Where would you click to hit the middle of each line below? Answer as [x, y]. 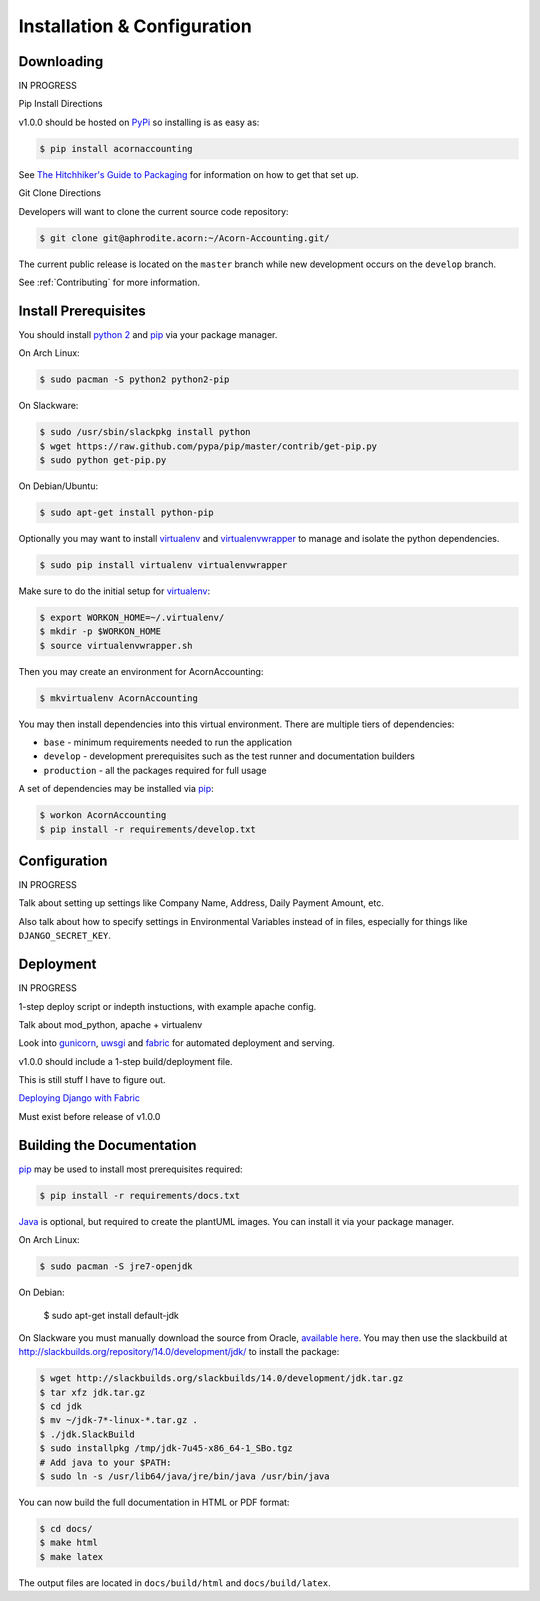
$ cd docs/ [66, 1528]
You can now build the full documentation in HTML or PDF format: [154, 1502]
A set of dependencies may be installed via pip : [116, 789]
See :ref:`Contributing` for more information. [109, 282]
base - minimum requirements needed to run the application [167, 742]
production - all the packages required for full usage [155, 770]
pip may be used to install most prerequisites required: [131, 1169]
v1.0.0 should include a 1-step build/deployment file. [126, 1061]
